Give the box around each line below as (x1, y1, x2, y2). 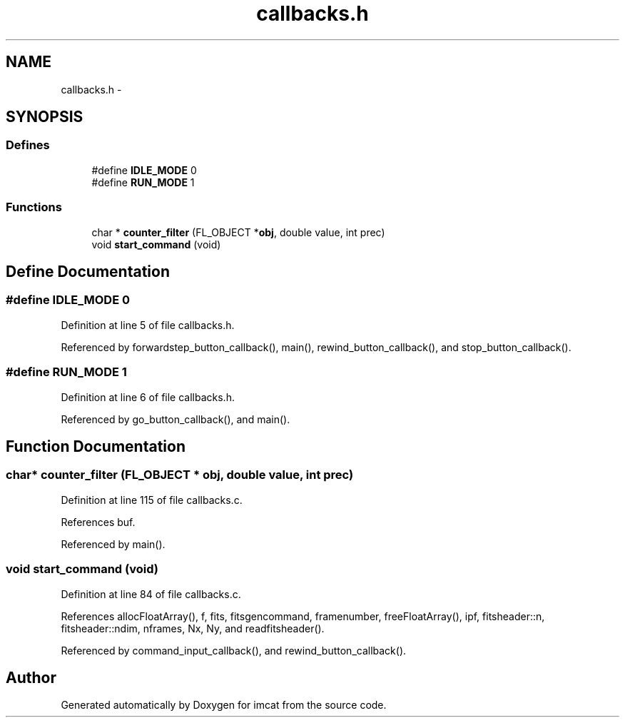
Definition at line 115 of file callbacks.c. (61, 493, 243, 506)
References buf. (61, 515, 136, 528)
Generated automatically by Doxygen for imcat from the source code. (61, 699, 387, 712)
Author (6, 668, 56, 687)
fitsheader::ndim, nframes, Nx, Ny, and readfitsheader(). (61, 622, 325, 634)
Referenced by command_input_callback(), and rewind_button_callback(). (61, 644, 407, 657)
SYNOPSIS (6, 108, 83, 126)
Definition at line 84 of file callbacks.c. (61, 587, 241, 600)
